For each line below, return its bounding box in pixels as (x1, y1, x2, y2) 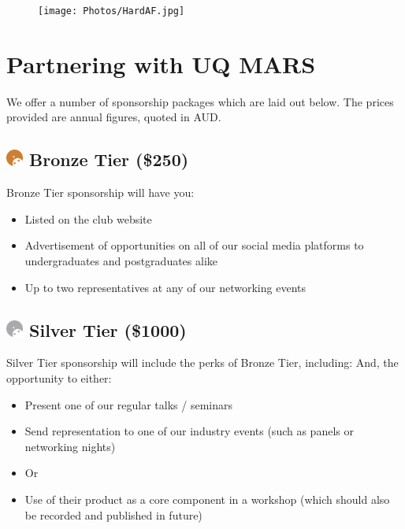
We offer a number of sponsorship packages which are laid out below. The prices (6, 93, 394, 109)
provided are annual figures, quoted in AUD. (6, 109, 221, 125)
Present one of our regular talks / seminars (24, 396, 232, 412)
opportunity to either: (6, 369, 112, 386)
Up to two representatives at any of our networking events (24, 279, 306, 295)
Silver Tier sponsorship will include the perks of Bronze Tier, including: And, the (6, 354, 399, 371)
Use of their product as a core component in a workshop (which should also (24, 490, 390, 507)
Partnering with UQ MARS (6, 47, 316, 80)
